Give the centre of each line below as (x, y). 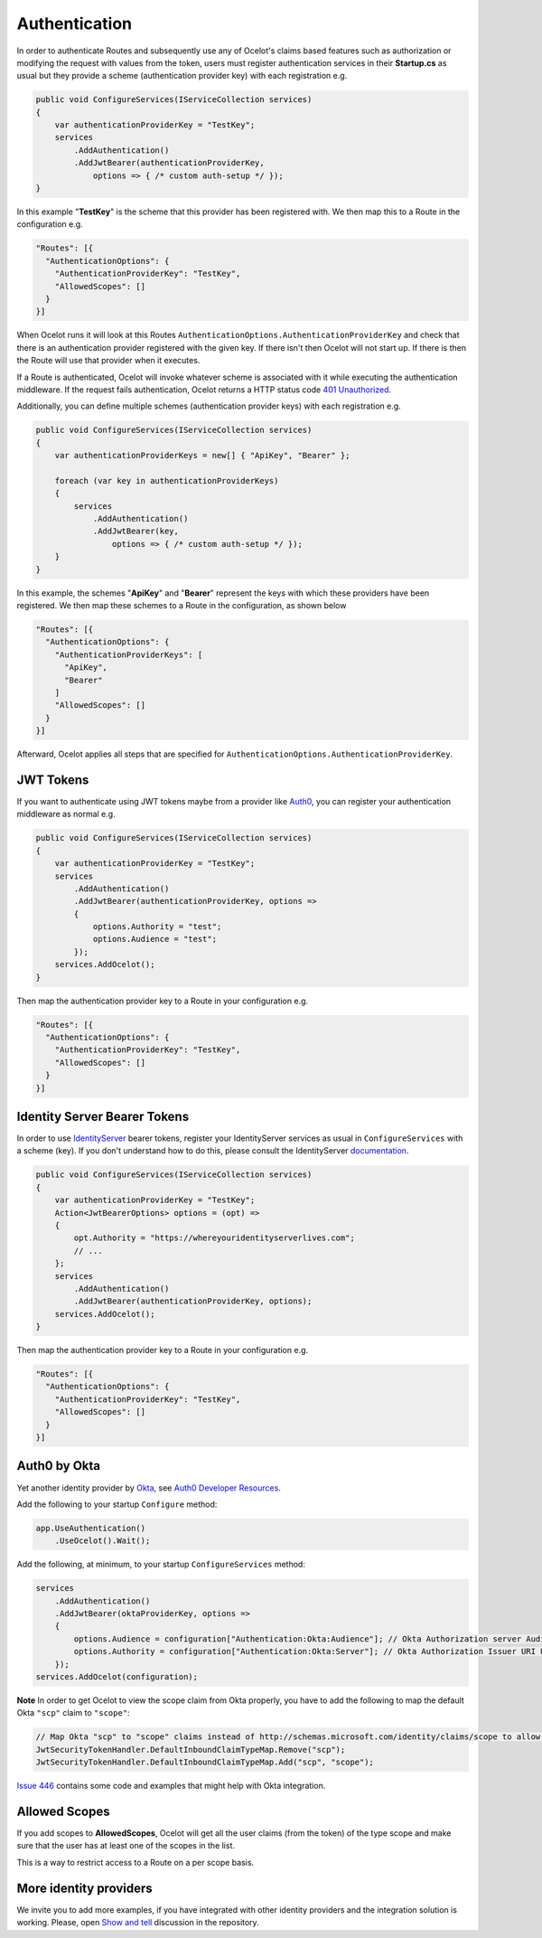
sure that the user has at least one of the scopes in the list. (126, 1846)
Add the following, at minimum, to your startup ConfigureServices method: (161, 1565)
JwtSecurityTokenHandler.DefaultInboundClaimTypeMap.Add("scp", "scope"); (205, 1762)
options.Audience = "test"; (154, 939)
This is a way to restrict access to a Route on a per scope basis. (135, 1862)
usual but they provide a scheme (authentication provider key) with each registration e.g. (182, 76)
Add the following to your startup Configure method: (117, 1504)
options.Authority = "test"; (157, 927)
